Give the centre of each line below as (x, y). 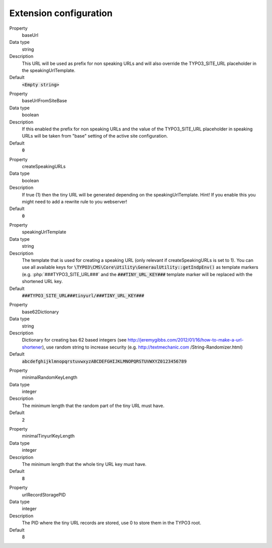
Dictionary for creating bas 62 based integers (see (74, 340)
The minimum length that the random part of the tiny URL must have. (93, 405)
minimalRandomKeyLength (50, 377)
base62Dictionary (40, 312)
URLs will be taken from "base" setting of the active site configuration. (95, 136)
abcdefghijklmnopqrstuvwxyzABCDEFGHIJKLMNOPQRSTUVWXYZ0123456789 (104, 361)
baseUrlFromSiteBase (45, 101)
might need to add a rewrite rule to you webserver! (75, 201)
